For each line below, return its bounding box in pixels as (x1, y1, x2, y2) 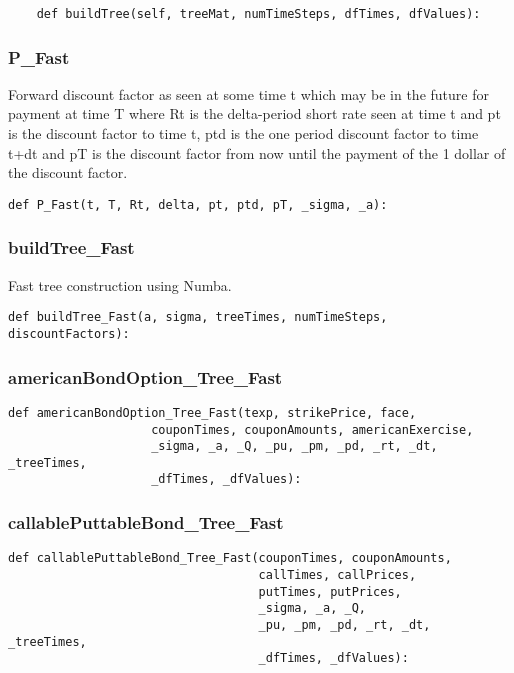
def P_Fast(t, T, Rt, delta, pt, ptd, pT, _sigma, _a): (8, 197, 388, 212)
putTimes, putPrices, (258, 584, 402, 599)
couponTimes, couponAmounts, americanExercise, (151, 422, 474, 437)
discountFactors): (8, 326, 130, 341)
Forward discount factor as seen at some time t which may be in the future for (8, 83, 489, 104)
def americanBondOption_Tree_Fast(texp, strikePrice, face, (8, 405, 417, 420)
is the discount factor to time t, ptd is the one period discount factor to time (8, 123, 479, 144)
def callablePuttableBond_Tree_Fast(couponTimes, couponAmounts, (8, 551, 452, 566)
